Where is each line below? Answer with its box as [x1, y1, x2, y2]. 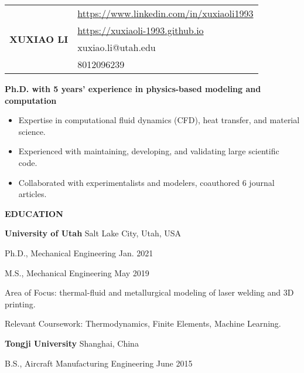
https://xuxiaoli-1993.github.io [77, 23, 204, 37]
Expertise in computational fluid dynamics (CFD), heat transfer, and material [18, 114, 300, 126]
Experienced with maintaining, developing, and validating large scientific [18, 145, 279, 157]
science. [18, 125, 46, 137]
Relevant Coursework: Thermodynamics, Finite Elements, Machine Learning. [5, 317, 281, 330]
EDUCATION [5, 207, 63, 219]
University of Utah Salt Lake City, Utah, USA [5, 227, 182, 239]
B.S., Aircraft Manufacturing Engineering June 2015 [5, 357, 193, 369]
